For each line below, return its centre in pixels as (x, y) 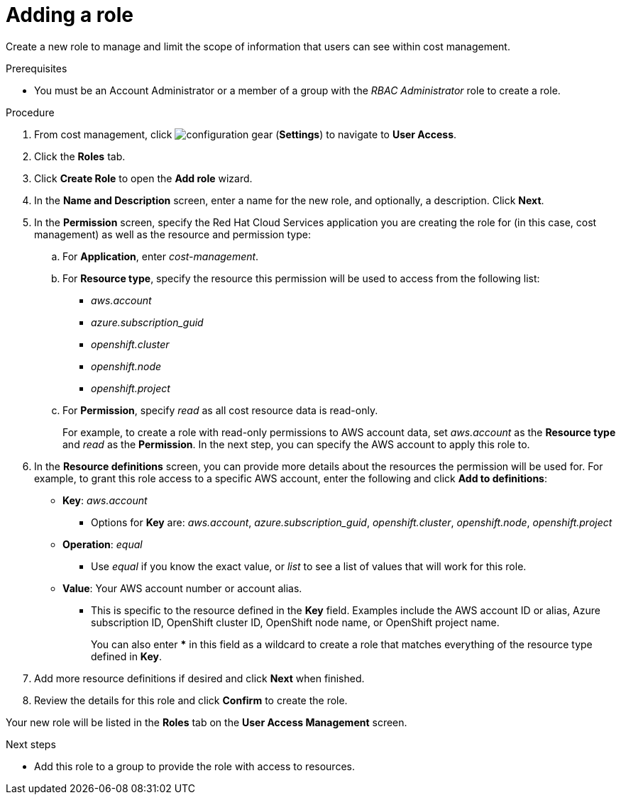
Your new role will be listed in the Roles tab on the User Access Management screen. (207, 722)
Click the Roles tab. (80, 156)
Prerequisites (37, 68)
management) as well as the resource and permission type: (172, 234)
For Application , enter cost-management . (161, 256)
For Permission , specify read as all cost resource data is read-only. (220, 410)
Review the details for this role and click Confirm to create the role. (191, 700)
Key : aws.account (105, 500)
